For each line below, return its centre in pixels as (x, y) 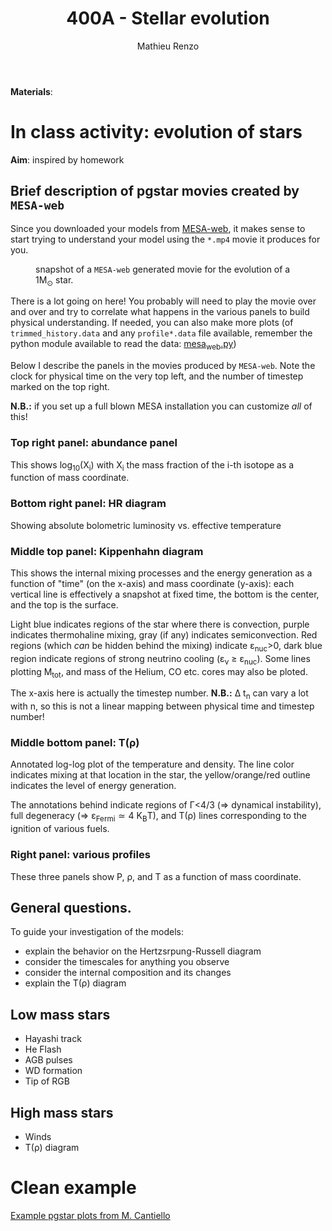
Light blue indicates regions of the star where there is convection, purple (160, 624)
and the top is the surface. (64, 604)
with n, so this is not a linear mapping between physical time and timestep (162, 706)
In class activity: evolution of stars (156, 132)
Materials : (31, 91)
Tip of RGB (47, 1081)
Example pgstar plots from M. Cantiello (90, 1215)
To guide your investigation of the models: (97, 932)
